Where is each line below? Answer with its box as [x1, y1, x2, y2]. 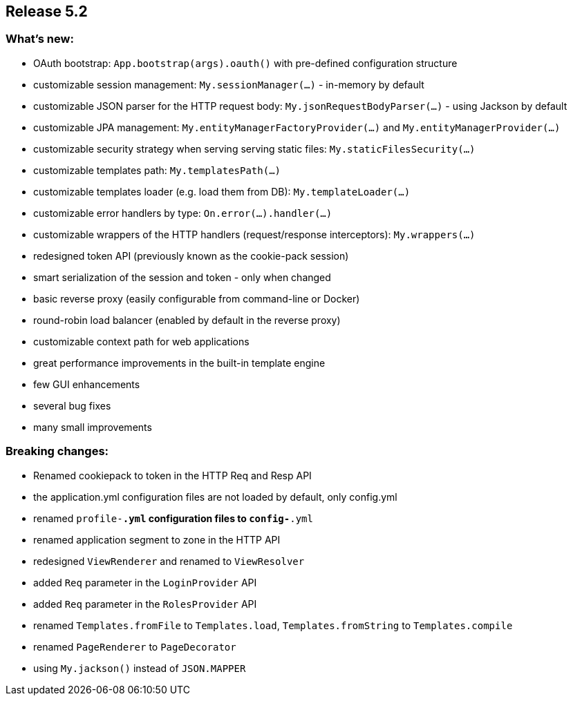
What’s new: [6, 32, 74, 46]
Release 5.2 [6, 3, 88, 20]
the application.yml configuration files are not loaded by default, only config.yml [33, 490, 397, 503]
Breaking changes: [6, 444, 109, 459]
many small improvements [33, 421, 152, 433]
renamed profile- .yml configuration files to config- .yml [33, 512, 313, 524]
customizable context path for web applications [33, 335, 250, 347]
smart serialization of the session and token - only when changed [33, 271, 331, 283]
